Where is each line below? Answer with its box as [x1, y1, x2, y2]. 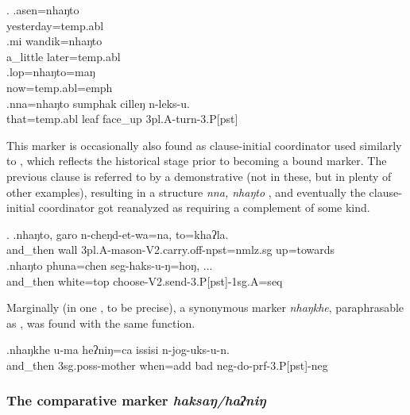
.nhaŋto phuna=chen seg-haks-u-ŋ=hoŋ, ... [6, 256, 213, 273]
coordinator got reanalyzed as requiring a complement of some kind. [38, 199, 370, 216]
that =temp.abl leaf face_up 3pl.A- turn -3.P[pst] [6, 110, 238, 127]
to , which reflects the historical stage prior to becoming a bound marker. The [6, 152, 387, 169]
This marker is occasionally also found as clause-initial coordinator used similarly [6, 136, 402, 153]
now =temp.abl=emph [6, 79, 113, 95]
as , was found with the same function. [6, 314, 195, 331]
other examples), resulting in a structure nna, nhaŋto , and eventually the [6, 183, 366, 200]
